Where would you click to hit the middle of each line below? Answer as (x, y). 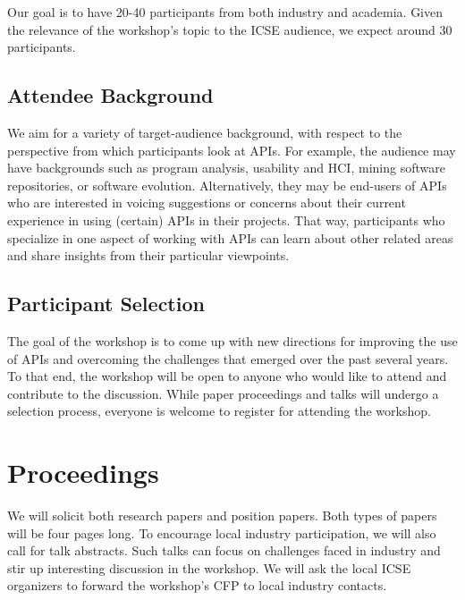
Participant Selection (106, 304)
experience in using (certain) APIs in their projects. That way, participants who (226, 220)
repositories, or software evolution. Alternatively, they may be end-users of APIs (227, 185)
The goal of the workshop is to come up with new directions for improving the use (232, 340)
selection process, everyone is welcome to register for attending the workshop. (219, 411)
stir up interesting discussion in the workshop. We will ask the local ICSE (209, 567)
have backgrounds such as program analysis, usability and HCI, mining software (226, 168)
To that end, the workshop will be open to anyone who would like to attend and (227, 376)
